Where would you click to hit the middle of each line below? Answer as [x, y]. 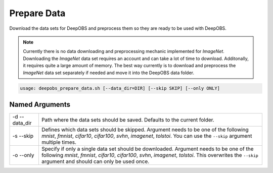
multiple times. [59, 142]
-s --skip [23, 136]
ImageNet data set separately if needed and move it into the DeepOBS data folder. [109, 73]
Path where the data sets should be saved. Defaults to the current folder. [128, 120]
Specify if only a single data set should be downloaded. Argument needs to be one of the [147, 149]
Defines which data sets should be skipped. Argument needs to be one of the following [145, 130]
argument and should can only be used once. [95, 161]
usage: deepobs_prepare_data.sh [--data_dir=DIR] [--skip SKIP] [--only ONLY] [120, 89]
